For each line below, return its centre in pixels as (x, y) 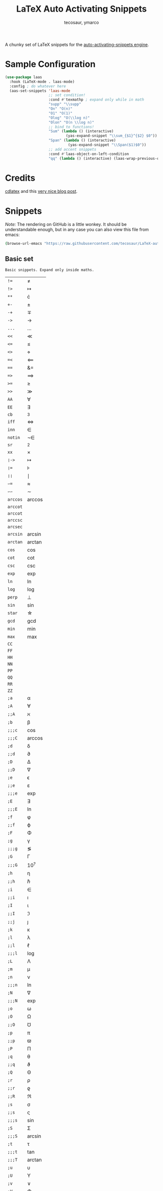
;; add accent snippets (72, 149)
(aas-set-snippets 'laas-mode (40, 91)
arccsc (15, 520)
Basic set (19, 259)
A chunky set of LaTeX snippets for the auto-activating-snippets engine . (77, 44)
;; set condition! (67, 95)
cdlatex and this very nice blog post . (41, 191)
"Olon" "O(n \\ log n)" (71, 122)
